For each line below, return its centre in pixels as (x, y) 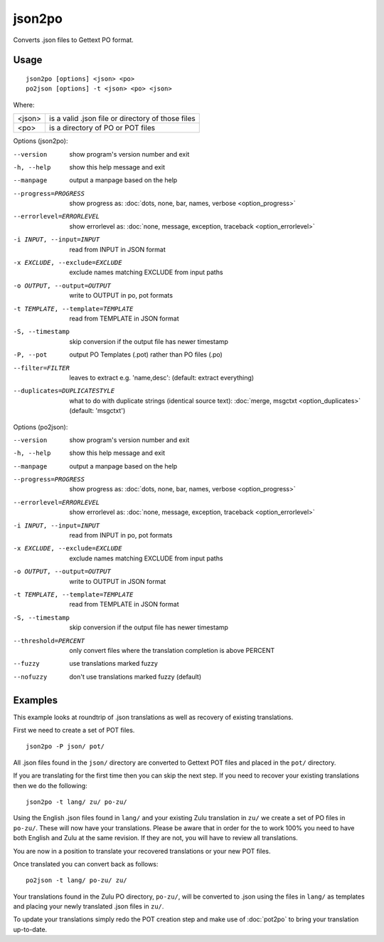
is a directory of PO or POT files (102, 128)
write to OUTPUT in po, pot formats (121, 295)
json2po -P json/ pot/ (65, 747)
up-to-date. (30, 929)
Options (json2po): (41, 141)
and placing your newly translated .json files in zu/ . (89, 906)
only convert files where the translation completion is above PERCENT (172, 650)
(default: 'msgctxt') (97, 411)
